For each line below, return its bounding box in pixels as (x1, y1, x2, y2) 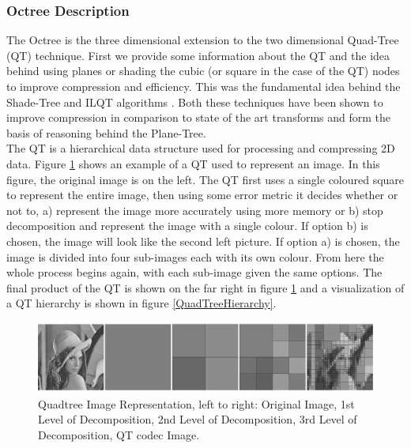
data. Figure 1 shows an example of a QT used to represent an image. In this (6, 155, 380, 171)
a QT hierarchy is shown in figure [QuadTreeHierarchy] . (6, 295, 277, 311)
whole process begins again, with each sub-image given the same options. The (6, 264, 383, 280)
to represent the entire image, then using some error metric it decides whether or (6, 186, 398, 203)
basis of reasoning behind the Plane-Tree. (6, 124, 206, 141)
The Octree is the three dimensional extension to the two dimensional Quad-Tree (6, 32, 399, 48)
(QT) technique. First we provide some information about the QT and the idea (6, 47, 390, 63)
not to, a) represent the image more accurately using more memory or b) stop (6, 201, 383, 218)
